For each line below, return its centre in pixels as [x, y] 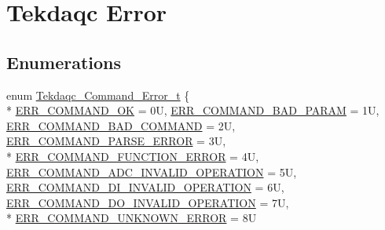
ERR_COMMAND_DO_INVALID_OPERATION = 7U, [148, 202]
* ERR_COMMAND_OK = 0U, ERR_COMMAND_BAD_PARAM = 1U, [193, 110]
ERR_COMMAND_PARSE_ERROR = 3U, [116, 141]
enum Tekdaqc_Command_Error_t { [98, 95]
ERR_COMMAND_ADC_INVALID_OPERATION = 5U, [152, 172]
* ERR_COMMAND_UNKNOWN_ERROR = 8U [132, 218]
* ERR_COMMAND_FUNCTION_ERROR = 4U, [133, 156]
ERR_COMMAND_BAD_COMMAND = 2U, [121, 125]
